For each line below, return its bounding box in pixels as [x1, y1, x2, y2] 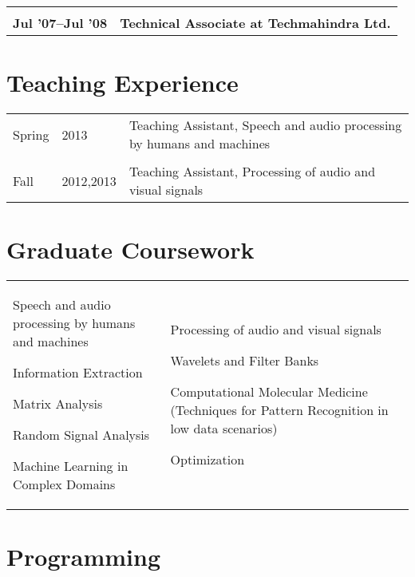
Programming [6, 540, 160, 573]
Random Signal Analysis [13, 425, 150, 445]
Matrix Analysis [13, 394, 103, 413]
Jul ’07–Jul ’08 [13, 14, 108, 32]
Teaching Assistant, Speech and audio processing [128, 116, 402, 135]
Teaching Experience [6, 66, 239, 99]
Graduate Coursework [6, 233, 255, 266]
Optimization [170, 450, 245, 469]
